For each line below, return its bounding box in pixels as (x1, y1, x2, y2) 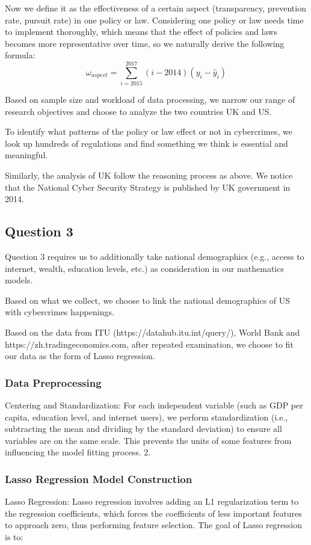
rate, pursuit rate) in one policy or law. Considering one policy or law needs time (5, 13, 304, 26)
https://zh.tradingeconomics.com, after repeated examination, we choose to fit (5, 337, 294, 350)
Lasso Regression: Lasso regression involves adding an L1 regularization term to (5, 495, 299, 508)
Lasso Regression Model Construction (5, 471, 192, 486)
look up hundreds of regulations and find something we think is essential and (5, 137, 288, 149)
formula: (5, 49, 35, 61)
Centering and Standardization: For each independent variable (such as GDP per (5, 399, 303, 411)
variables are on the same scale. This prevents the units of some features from (5, 434, 292, 446)
